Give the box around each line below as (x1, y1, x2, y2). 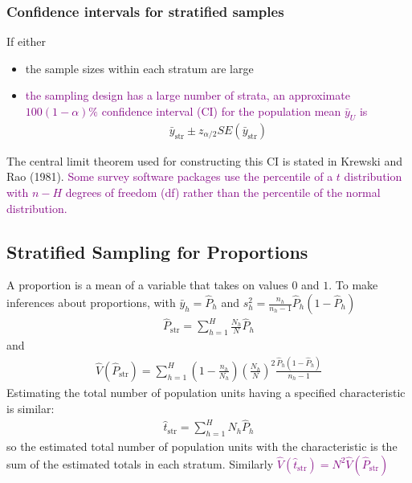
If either (6, 33, 47, 50)
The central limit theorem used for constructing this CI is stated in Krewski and (6, 152, 402, 169)
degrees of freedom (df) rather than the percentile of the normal (65, 184, 381, 201)
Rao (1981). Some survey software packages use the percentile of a (6, 168, 333, 185)
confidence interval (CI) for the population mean (101, 103, 341, 119)
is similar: (6, 399, 55, 416)
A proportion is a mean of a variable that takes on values (6, 276, 288, 293)
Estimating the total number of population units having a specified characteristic (6, 383, 406, 400)
